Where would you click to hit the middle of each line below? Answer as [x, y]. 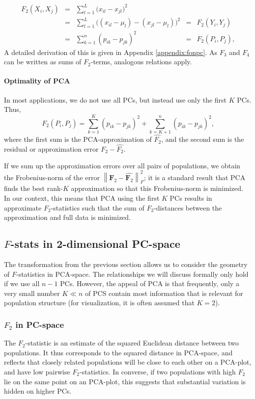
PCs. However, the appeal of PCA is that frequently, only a [150, 283]
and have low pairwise [37, 371]
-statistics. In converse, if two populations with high [158, 371]
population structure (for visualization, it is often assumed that [99, 303]
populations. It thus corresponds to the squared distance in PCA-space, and [118, 352]
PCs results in [191, 198]
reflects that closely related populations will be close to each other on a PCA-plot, [128, 362]
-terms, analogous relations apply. [141, 62]
